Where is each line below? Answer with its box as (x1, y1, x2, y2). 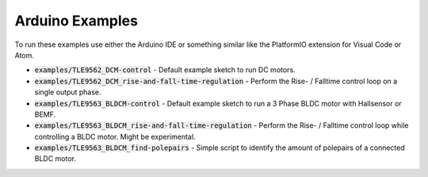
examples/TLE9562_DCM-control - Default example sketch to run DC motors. (34, 65, 296, 75)
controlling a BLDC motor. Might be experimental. (34, 132, 196, 141)
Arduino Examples (14, 12, 139, 29)
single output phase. (34, 87, 102, 97)
